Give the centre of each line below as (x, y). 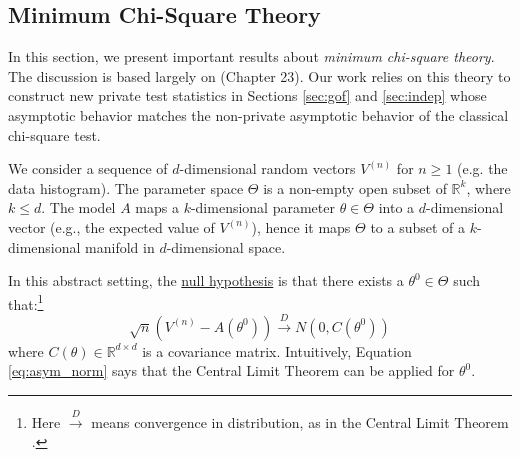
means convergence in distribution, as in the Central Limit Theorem (300, 421)
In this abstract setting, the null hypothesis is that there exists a (206, 280)
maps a (157, 207)
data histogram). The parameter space (126, 187)
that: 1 (26, 302)
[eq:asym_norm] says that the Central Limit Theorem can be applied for (231, 370)
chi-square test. (54, 134)
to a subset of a (418, 226)
